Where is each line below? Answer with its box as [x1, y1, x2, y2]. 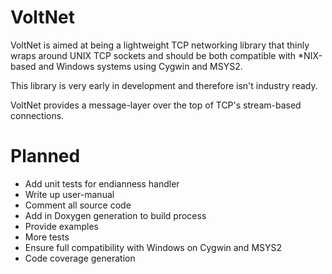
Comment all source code [24, 199, 132, 211]
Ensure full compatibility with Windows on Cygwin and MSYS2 [24, 241, 283, 253]
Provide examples [24, 220, 99, 232]
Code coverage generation [24, 252, 136, 264]
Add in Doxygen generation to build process [24, 209, 207, 221]
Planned [10, 145, 81, 168]
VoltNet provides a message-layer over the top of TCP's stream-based [10, 99, 302, 111]
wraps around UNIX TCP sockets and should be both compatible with [10, 49, 297, 61]
